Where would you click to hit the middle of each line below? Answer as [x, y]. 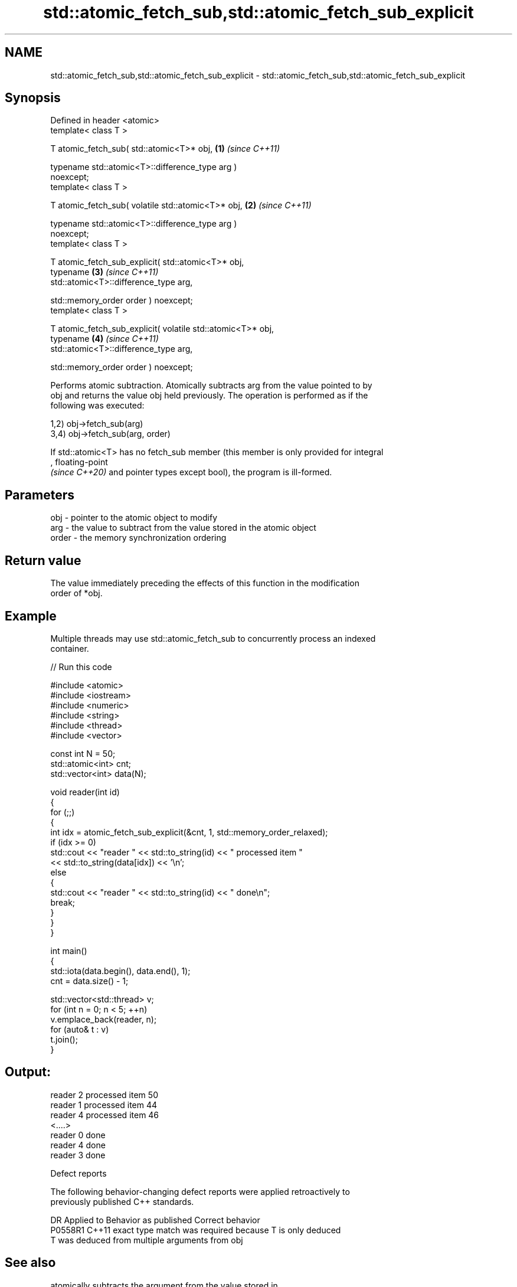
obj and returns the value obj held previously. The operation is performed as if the [209, 396]
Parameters [40, 495]
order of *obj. [76, 593]
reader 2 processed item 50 [104, 1095]
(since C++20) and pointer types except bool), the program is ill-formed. [191, 472]
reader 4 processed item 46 [105, 1115]
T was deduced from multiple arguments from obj [147, 1240]
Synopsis [33, 98]
